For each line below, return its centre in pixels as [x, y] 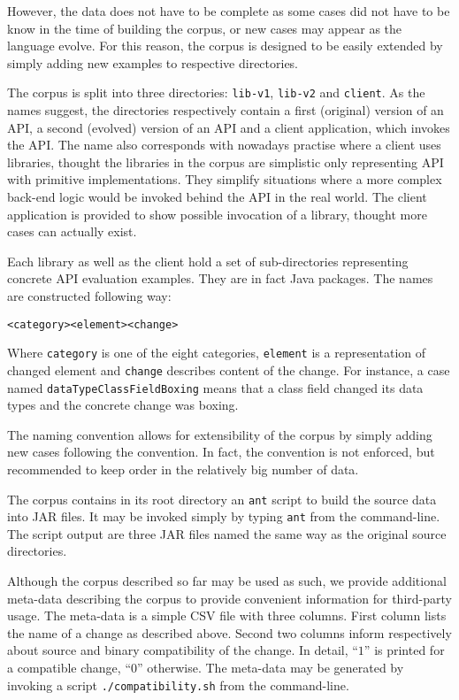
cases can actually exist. [72, 231]
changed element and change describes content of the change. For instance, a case [229, 369]
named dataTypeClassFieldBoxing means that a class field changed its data [215, 387]
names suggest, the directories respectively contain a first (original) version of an [226, 110]
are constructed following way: [89, 295]
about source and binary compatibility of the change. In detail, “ [183, 650]
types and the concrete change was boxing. [123, 405]
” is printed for [404, 650]
